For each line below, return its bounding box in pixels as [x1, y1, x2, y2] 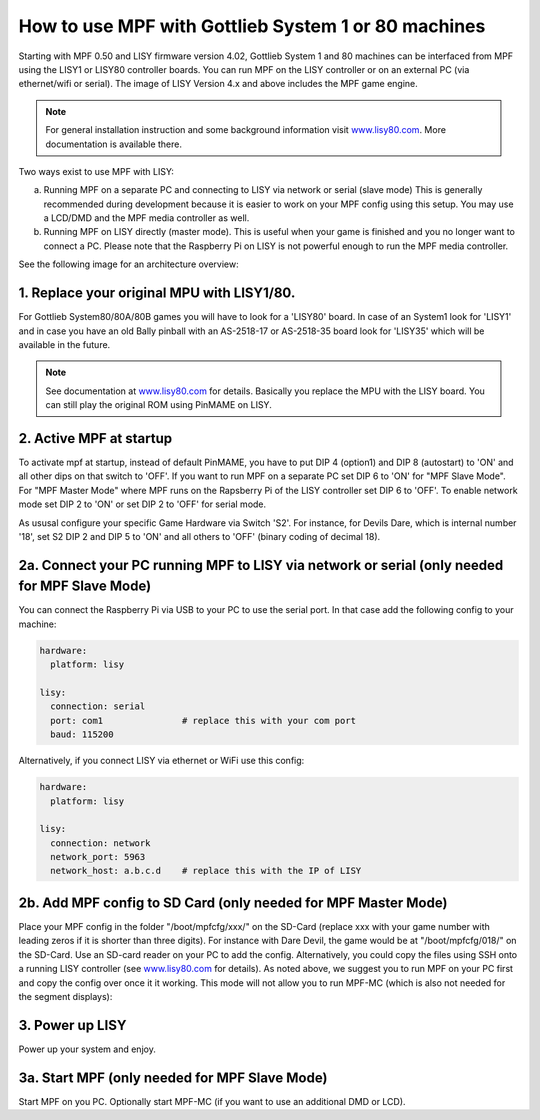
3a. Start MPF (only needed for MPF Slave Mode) [18, 1069, 328, 1086]
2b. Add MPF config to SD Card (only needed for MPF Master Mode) [18, 894, 448, 911]
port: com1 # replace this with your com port [50, 715, 357, 726]
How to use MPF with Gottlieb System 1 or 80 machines [18, 15, 486, 37]
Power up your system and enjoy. [18, 1043, 157, 1055]
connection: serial [50, 701, 146, 712]
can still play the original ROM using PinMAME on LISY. [45, 399, 272, 411]
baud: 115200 [50, 729, 114, 740]
